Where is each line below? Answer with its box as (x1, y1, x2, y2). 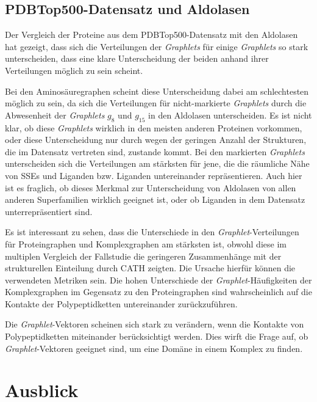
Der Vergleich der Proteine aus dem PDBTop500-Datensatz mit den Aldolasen (5, 28, 298, 41)
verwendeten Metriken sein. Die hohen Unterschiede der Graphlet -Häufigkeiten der (5, 273, 312, 286)
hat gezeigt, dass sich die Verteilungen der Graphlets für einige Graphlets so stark (5, 40, 308, 53)
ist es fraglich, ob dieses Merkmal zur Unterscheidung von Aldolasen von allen (5, 181, 296, 194)
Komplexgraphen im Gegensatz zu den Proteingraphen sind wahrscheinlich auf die (5, 285, 312, 298)
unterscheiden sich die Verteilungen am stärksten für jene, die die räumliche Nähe (5, 157, 310, 170)
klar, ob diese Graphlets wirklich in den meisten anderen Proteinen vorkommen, (5, 121, 302, 134)
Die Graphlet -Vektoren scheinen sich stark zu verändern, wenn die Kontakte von (5, 318, 304, 331)
